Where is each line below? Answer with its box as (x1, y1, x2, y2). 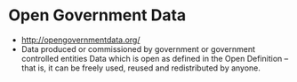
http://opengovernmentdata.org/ (20, 34, 140, 45)
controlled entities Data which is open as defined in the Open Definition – (20, 53, 289, 63)
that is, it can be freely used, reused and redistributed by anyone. (20, 63, 261, 73)
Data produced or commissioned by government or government (20, 43, 255, 54)
